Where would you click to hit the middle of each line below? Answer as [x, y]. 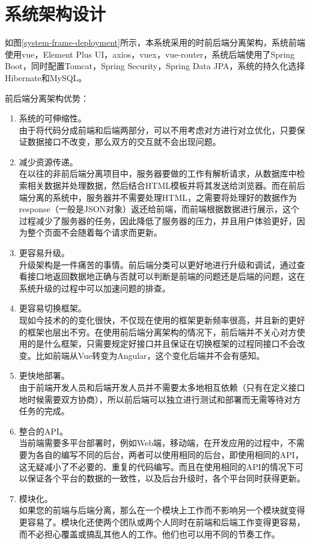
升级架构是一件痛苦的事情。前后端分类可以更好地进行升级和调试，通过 [158, 264]
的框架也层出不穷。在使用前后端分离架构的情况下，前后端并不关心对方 [158, 332]
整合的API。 [43, 431]
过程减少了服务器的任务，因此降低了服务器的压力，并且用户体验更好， [158, 220]
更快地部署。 [44, 375]
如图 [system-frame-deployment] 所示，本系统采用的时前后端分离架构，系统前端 [155, 42]
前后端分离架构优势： [47, 98]
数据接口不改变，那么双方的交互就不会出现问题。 [124, 142]
